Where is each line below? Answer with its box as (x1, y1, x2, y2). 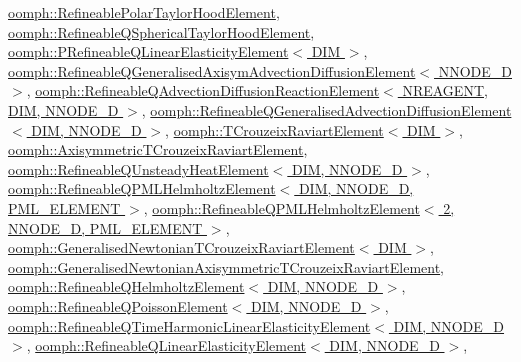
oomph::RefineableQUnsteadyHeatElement (8, 158, 269, 179)
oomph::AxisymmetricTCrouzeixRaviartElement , (8, 139, 308, 160)
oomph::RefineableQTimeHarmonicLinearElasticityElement (8, 315, 371, 336)
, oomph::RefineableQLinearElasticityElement (26, 335, 307, 356)
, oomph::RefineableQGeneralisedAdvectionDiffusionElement (141, 99, 512, 120)
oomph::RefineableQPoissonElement (8, 295, 228, 316)
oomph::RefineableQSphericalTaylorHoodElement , (8, 21, 315, 42)
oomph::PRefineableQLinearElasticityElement (8, 41, 289, 62)
